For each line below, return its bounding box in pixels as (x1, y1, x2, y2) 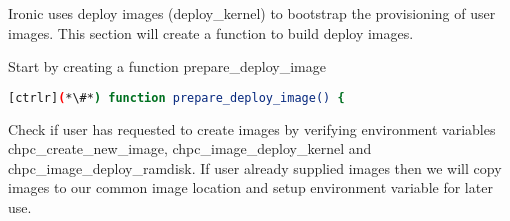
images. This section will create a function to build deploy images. (8, 22, 414, 43)
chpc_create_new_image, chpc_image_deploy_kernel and (8, 138, 372, 159)
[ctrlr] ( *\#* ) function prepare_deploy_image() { (8, 90, 345, 105)
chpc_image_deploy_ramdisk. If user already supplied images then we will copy (8, 157, 502, 178)
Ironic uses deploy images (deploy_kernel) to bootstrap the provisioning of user (8, 3, 496, 23)
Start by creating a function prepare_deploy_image (8, 56, 326, 77)
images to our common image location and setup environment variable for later (8, 177, 493, 198)
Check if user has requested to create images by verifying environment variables (8, 118, 496, 139)
